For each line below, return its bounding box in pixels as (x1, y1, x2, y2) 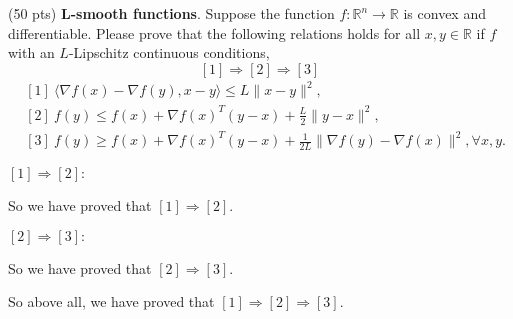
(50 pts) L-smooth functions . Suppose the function (8, 3, 335, 23)
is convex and (403, 3, 486, 23)
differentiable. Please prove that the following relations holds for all (8, 22, 421, 43)
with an (8, 42, 55, 63)
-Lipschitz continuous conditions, (68, 42, 270, 63)
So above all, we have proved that (8, 291, 215, 312)
